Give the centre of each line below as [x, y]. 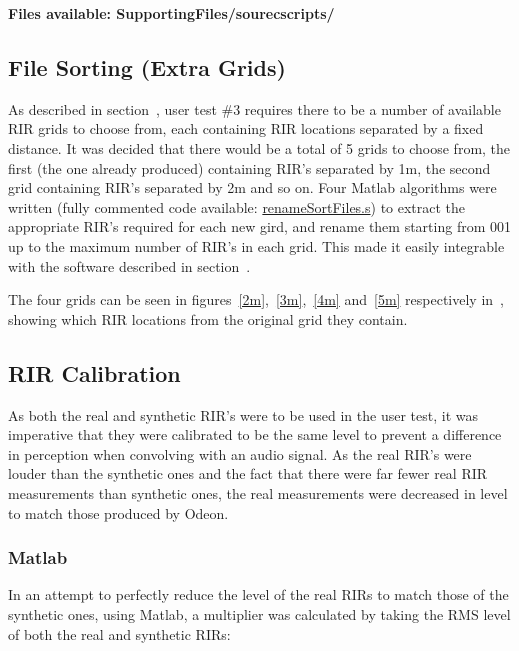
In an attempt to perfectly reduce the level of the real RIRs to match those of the [258, 594]
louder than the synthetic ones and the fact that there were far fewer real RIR [248, 473]
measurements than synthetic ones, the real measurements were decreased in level [258, 492]
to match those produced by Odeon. [118, 512]
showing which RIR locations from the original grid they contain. [208, 318]
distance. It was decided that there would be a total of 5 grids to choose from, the [259, 147]
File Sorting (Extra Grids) [147, 66]
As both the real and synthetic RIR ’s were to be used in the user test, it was [243, 414]
